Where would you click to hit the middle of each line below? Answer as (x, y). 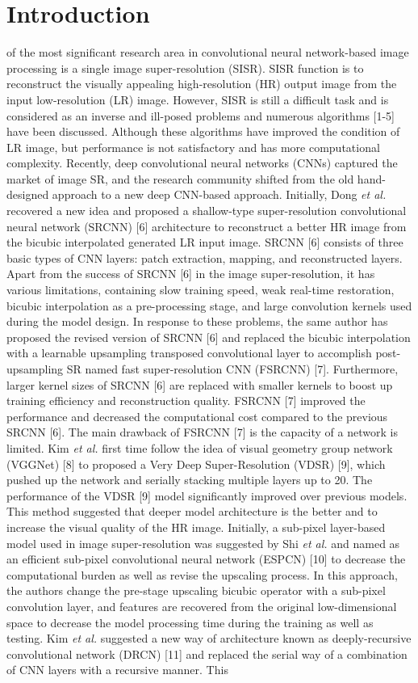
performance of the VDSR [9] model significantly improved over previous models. (207, 495)
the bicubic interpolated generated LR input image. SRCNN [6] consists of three (205, 242)
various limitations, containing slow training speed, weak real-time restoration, (201, 290)
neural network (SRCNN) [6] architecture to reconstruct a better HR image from (207, 226)
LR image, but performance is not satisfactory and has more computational (193, 147)
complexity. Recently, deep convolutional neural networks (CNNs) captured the (202, 163)
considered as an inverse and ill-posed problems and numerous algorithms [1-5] (201, 115)
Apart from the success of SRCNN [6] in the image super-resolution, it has (191, 274)
